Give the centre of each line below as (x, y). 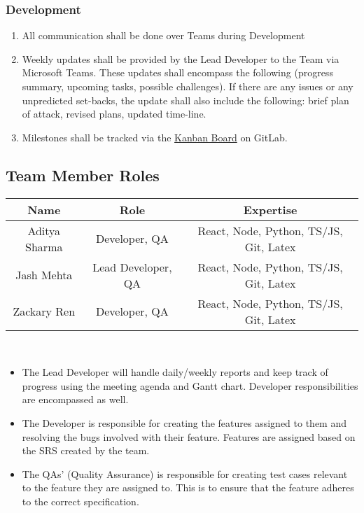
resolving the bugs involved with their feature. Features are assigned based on (189, 436)
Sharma (44, 246)
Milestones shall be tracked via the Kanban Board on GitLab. (155, 137)
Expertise (270, 209)
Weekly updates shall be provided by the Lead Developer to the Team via (181, 58)
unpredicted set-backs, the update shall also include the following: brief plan (185, 100)
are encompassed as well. (75, 399)
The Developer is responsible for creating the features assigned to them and (184, 422)
